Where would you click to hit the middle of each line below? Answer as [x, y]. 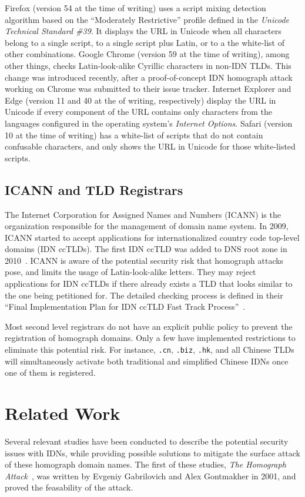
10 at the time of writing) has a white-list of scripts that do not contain [134, 135]
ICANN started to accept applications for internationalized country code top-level [152, 237]
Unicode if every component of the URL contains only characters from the [138, 112]
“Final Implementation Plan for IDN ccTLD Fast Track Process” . [125, 307]
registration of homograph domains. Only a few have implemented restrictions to [150, 338]
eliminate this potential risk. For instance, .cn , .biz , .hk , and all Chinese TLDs [150, 349]
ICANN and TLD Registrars [94, 189]
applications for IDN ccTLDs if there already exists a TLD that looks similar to [149, 284]
